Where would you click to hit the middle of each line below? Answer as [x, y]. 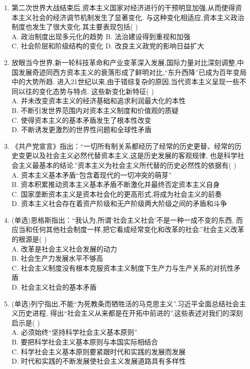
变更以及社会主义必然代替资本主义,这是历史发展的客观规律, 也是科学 [128, 155]
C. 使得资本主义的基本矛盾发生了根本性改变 [81, 120]
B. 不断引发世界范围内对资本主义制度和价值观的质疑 [95, 110]
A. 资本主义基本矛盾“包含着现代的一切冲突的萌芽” [92, 174]
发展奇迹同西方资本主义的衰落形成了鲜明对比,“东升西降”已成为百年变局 [132, 72]
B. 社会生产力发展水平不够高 [57, 258]
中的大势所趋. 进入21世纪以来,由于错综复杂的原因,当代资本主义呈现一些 [125, 81]
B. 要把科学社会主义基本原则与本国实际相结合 [85, 342]
